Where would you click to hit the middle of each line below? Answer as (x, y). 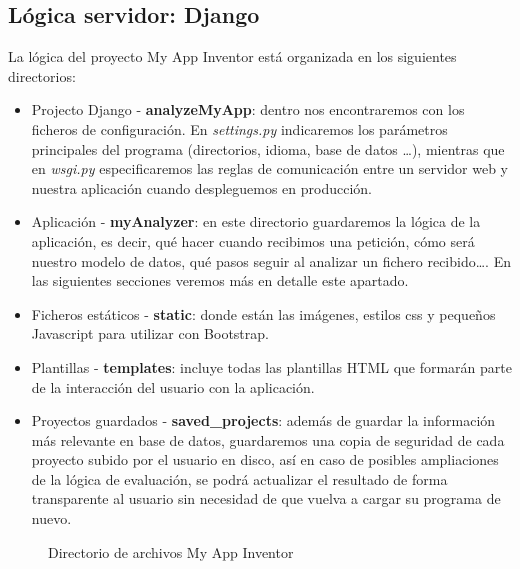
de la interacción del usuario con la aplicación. (173, 386)
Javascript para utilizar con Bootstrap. (150, 333)
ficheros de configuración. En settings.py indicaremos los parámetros (239, 128)
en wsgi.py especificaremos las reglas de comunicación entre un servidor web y (270, 168)
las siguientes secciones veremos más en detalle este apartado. (220, 280)
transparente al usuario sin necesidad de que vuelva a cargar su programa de (266, 498)
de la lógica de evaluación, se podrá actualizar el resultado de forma (239, 478)
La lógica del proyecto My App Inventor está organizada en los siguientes (232, 56)
